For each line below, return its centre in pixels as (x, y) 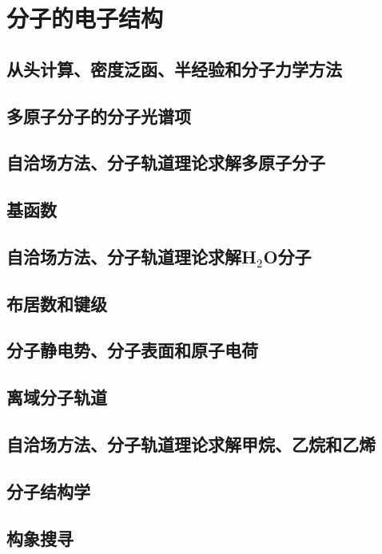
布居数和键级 (57, 303)
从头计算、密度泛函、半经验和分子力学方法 (174, 68)
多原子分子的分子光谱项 (99, 115)
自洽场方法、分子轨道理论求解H (131, 256)
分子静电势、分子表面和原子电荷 (132, 350)
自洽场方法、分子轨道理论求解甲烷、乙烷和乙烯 (191, 444)
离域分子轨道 (57, 397)
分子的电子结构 (85, 18)
